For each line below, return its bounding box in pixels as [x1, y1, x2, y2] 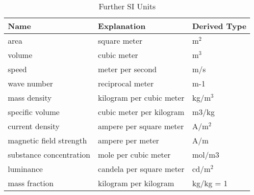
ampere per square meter [98, 120, 184, 132]
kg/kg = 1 [192, 177, 228, 189]
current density [8, 120, 60, 132]
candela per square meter [98, 163, 184, 174]
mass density [8, 92, 52, 103]
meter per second [98, 63, 157, 75]
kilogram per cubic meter [98, 92, 184, 103]
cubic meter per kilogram [98, 106, 184, 117]
